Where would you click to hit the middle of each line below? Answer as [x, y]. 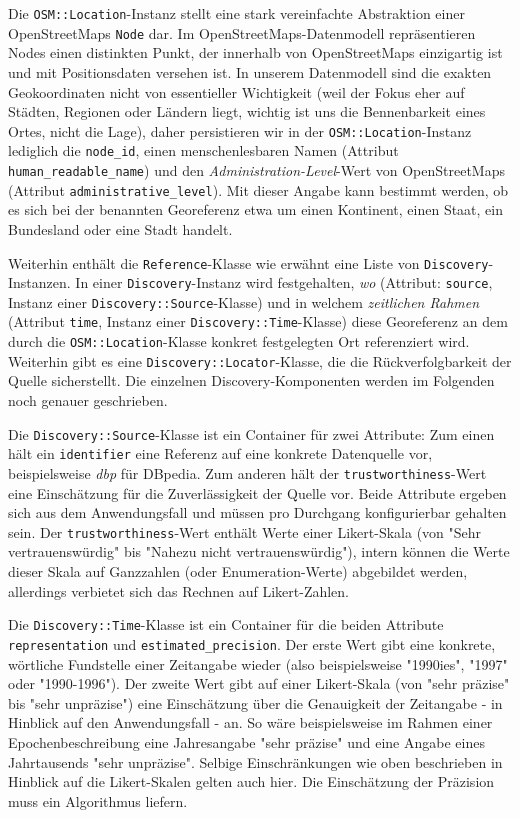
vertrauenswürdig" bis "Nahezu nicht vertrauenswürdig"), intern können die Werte [259, 551]
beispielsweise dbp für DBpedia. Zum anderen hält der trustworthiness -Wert [247, 472]
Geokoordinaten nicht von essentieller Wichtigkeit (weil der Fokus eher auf [236, 91]
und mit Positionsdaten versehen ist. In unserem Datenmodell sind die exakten [250, 71]
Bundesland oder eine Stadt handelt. [120, 228]
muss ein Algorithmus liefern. [98, 800]
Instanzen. [39, 282]
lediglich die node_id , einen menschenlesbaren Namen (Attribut [203, 150]
